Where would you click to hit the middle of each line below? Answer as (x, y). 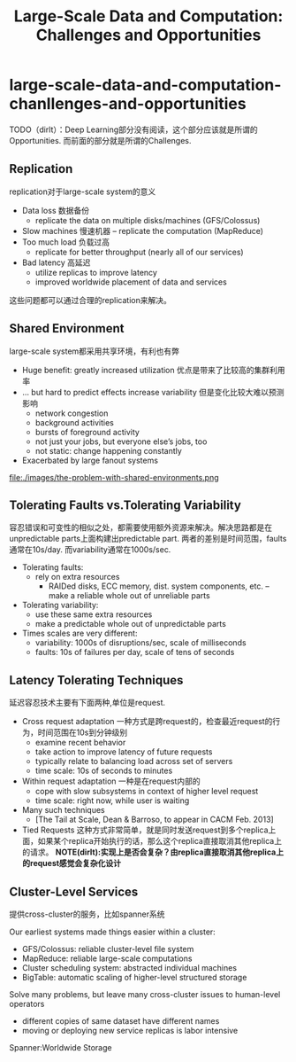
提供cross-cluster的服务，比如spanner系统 (87, 914)
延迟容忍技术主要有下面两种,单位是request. (87, 703)
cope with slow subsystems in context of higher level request (147, 792)
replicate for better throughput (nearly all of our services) (140, 252)
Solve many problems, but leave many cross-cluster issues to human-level (145, 994)
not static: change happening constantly (109, 450)
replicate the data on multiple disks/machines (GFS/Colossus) (148, 220)
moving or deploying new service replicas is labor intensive (130, 1031)
